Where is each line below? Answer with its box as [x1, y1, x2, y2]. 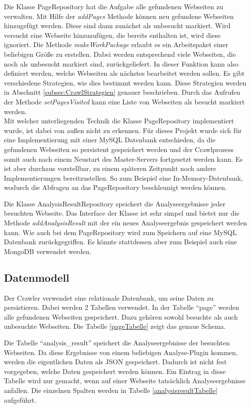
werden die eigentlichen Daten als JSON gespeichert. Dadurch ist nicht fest [4, 357, 227, 367]
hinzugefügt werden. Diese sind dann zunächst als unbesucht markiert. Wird [4, 20, 231, 31]
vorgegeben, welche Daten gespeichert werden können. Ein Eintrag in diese [4, 366, 226, 376]
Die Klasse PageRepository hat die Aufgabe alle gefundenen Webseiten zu [4, 1, 223, 11]
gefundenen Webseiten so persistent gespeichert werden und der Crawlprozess [4, 144, 234, 154]
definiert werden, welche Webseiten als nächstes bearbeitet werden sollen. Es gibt [4, 68, 245, 78]
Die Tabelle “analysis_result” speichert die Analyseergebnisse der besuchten [4, 338, 230, 348]
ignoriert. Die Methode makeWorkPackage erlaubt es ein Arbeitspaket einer [4, 39, 228, 50]
